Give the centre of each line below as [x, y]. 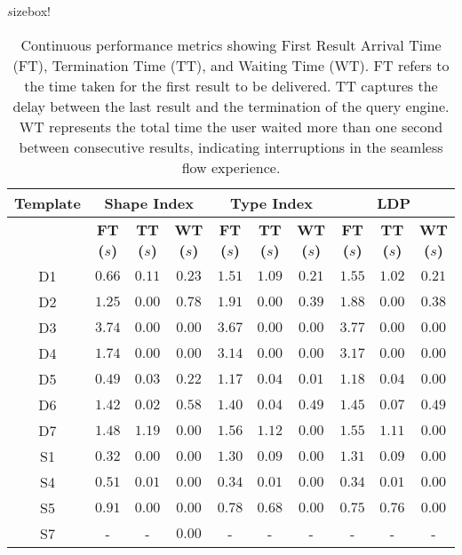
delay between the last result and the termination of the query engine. [231, 106]
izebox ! [32, 11]
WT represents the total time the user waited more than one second [231, 126]
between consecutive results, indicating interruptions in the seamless [231, 147]
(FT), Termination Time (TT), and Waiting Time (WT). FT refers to [231, 65]
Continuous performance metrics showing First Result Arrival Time [231, 44]
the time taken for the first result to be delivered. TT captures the [231, 85]
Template [48, 202]
